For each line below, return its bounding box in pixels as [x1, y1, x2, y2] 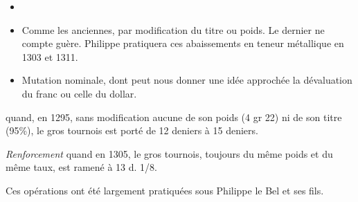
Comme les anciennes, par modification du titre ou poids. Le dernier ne [21, 22, 325, 37]
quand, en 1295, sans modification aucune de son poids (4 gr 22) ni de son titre [6, 109, 342, 124]
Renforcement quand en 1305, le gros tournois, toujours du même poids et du [6, 146, 333, 160]
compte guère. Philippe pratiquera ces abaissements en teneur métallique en [21, 36, 344, 50]
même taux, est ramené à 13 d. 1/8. [6, 160, 158, 174]
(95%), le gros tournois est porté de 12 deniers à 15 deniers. [6, 123, 258, 138]
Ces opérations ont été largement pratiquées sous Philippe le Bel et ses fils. [6, 183, 324, 197]
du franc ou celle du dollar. [21, 86, 137, 100]
